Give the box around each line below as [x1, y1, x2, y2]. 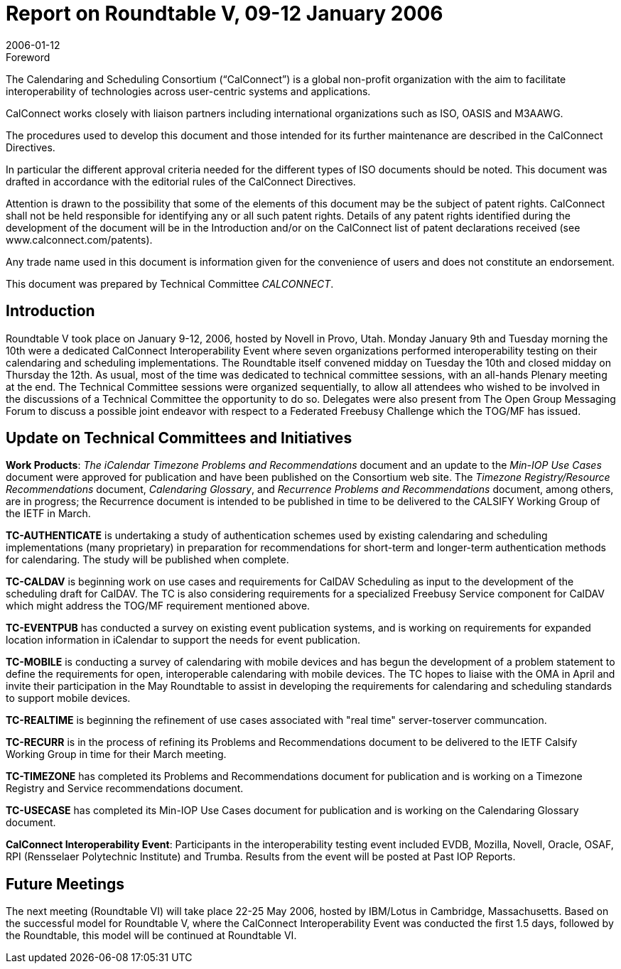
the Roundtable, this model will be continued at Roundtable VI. [6, 929, 297, 942]
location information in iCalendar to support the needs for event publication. [6, 634, 361, 646]
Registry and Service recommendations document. [6, 782, 244, 795]
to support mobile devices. [6, 692, 131, 705]
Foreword [6, 50, 50, 63]
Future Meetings [6, 875, 125, 893]
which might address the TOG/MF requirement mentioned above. [6, 600, 310, 612]
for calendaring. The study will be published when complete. [6, 553, 289, 566]
